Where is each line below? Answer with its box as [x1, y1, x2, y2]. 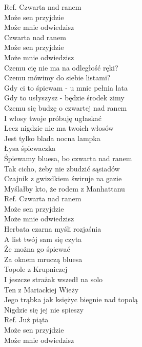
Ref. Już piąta [4, 314, 49, 325]
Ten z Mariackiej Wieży [4, 284, 79, 294]
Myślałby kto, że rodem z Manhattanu [4, 183, 125, 194]
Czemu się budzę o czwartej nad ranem [4, 102, 127, 113]
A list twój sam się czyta [4, 233, 82, 244]
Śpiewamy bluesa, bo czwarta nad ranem [4, 152, 132, 163]
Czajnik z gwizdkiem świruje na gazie [4, 173, 122, 184]
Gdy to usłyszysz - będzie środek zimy [4, 92, 125, 103]
